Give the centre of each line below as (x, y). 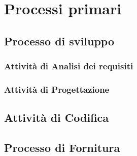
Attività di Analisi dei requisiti (69, 66)
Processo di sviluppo (59, 41)
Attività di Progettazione (57, 89)
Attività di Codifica (57, 118)
